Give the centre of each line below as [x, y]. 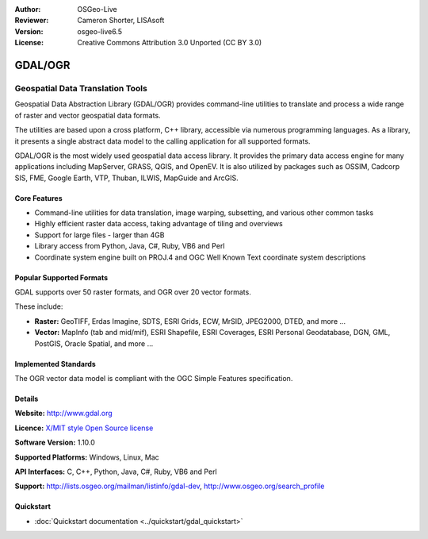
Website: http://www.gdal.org [63, 414]
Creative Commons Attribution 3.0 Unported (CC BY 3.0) [170, 43]
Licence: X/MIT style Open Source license [84, 428]
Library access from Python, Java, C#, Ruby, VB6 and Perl [130, 246]
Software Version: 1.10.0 [55, 443]
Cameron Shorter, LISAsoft [121, 21]
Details [27, 398]
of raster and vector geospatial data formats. [88, 115]
